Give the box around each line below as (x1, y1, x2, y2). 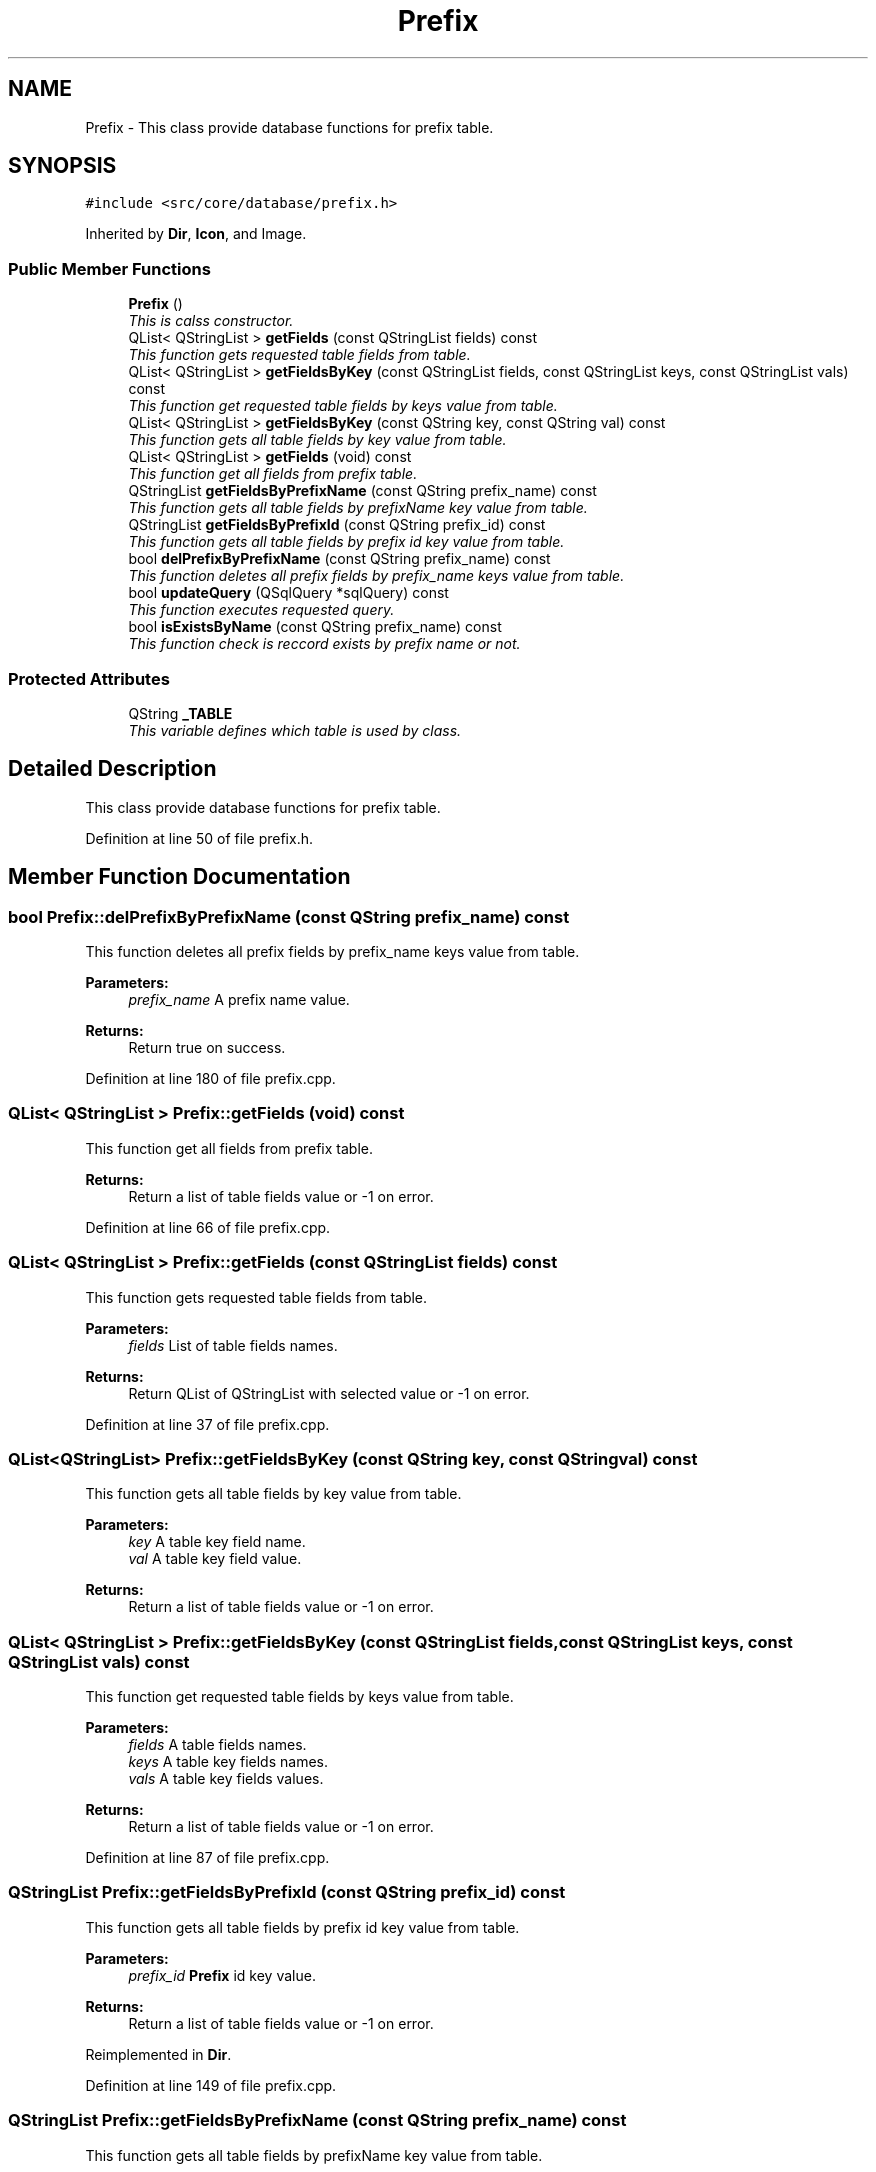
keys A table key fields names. (128, 1753, 328, 1770)
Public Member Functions (8, 258, 211, 279)
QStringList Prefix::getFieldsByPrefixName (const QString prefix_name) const (8, 2110, 627, 2131)
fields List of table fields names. (128, 1336, 338, 1354)
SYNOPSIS (8, 153, 117, 179)
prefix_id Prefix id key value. (128, 1966, 316, 1984)
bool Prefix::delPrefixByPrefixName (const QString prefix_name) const (8, 906, 570, 927)
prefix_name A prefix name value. (128, 991, 350, 1008)
